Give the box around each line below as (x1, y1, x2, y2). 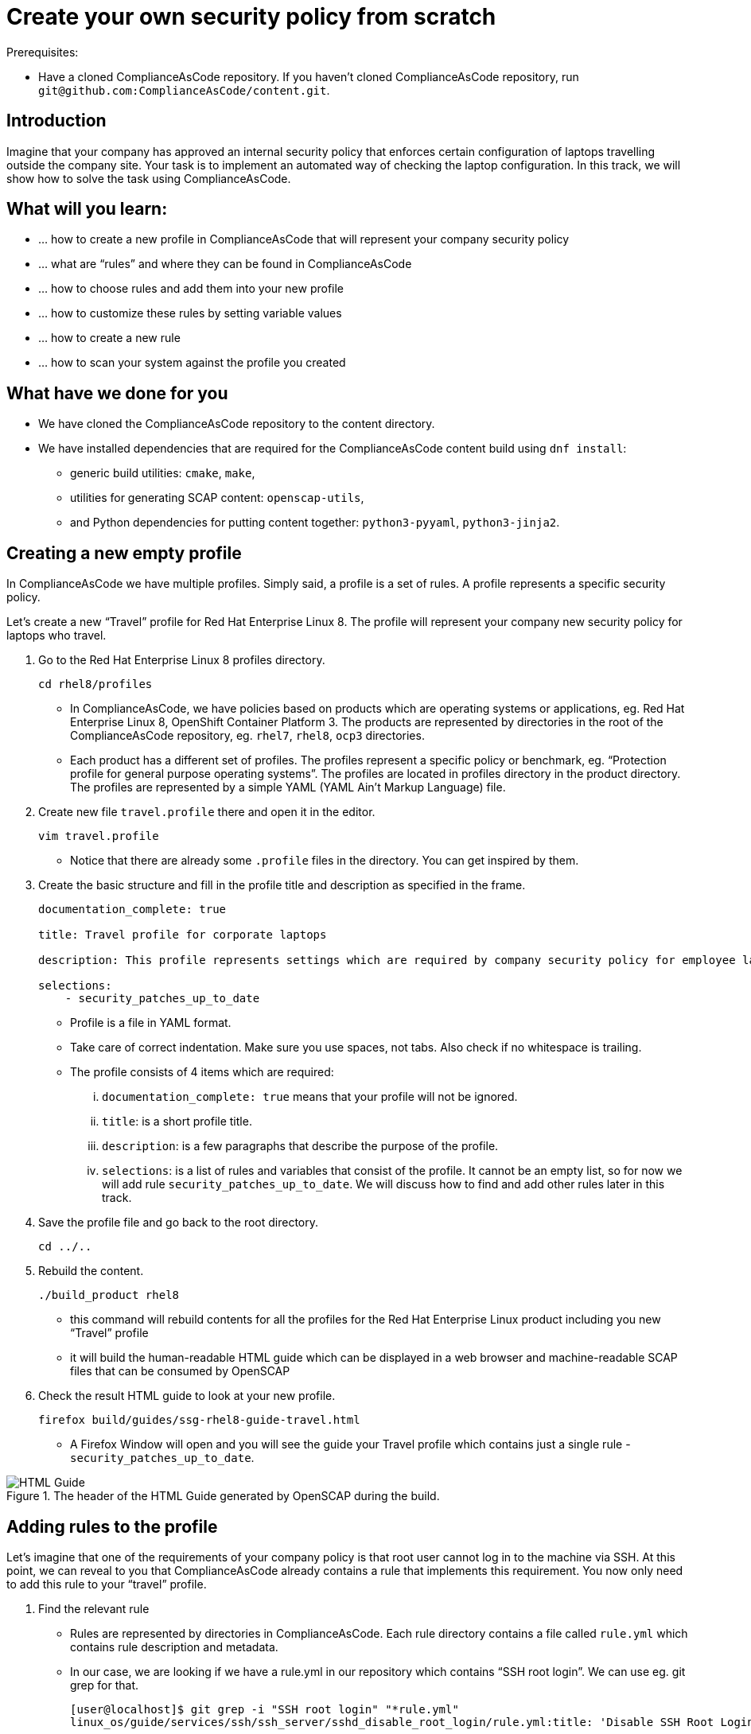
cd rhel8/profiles (38, 678, 153, 691)
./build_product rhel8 (38, 1289, 180, 1302)
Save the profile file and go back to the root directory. (38, 1215, 319, 1230)
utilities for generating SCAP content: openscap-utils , (70, 491, 364, 505)
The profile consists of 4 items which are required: (70, 1065, 334, 1079)
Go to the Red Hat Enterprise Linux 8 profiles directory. (38, 653, 325, 667)
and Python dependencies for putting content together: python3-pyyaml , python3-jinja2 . (70, 515, 560, 530)
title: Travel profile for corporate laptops (38, 928, 327, 942)
